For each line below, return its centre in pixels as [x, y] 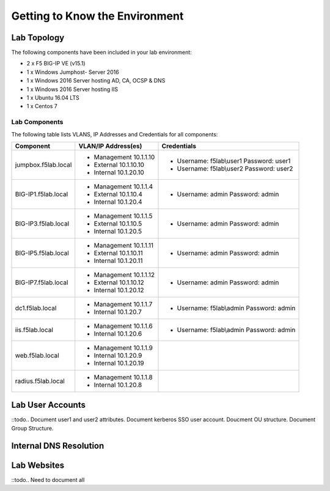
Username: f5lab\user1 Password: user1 [234, 161]
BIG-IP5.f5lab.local [42, 253]
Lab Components [37, 122]
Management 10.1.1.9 [123, 347]
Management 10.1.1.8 [123, 377]
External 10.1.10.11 [118, 253]
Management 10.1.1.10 [124, 157]
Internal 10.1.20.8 [118, 385]
